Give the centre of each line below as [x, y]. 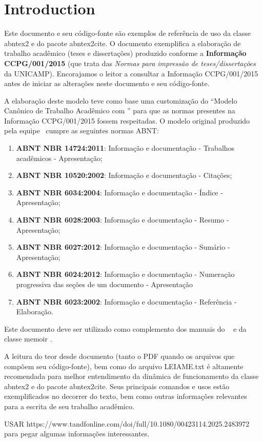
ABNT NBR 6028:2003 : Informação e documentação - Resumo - [123, 220]
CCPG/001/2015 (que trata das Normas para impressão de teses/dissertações [130, 63]
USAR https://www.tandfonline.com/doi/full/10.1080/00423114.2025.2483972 [127, 423]
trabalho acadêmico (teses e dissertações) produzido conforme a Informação [125, 53]
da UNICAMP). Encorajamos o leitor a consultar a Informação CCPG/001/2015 [131, 73]
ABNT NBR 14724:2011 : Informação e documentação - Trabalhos [125, 148]
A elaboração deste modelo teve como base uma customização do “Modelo [121, 100]
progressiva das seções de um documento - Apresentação [105, 284]
